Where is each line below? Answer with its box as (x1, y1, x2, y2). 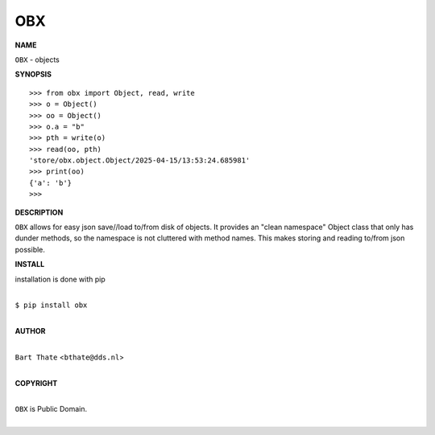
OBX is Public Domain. (14, 404, 88, 414)
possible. (14, 244, 46, 254)
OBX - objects (14, 55, 60, 64)
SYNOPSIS (14, 69, 52, 80)
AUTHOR (14, 326, 46, 336)
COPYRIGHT (14, 378, 58, 388)
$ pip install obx (14, 301, 88, 310)
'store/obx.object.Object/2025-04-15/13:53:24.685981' (29, 156, 251, 165)
